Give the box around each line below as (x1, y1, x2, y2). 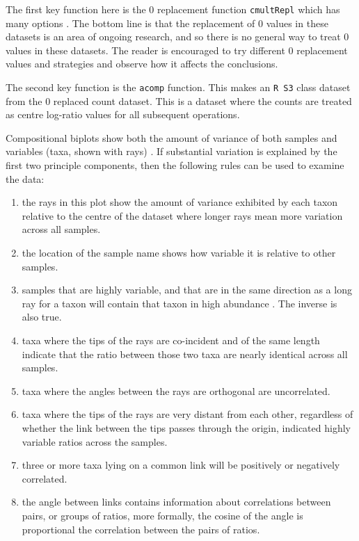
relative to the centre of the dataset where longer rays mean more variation (22, 208, 343, 223)
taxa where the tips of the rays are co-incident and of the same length (22, 333, 320, 347)
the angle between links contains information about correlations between (22, 494, 331, 509)
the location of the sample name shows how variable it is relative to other (22, 245, 336, 260)
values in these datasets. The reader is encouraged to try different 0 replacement (6, 42, 348, 57)
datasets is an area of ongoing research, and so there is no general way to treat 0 (6, 29, 349, 44)
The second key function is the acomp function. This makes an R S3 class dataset (6, 80, 351, 95)
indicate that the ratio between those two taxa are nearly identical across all (22, 346, 348, 361)
